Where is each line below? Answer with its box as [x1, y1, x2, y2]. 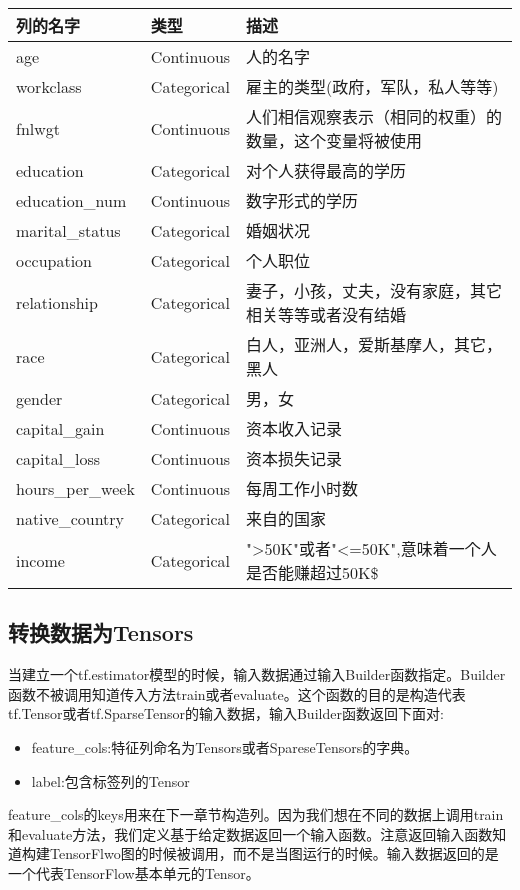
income [16, 548, 65, 572]
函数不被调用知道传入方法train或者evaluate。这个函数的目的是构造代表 [8, 683, 466, 704]
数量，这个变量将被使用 [246, 129, 423, 152]
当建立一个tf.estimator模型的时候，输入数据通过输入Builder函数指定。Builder [8, 664, 506, 685]
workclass [16, 74, 82, 98]
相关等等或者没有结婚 [246, 303, 407, 326]
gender [16, 386, 63, 410]
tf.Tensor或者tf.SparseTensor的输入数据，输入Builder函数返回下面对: [8, 703, 444, 724]
